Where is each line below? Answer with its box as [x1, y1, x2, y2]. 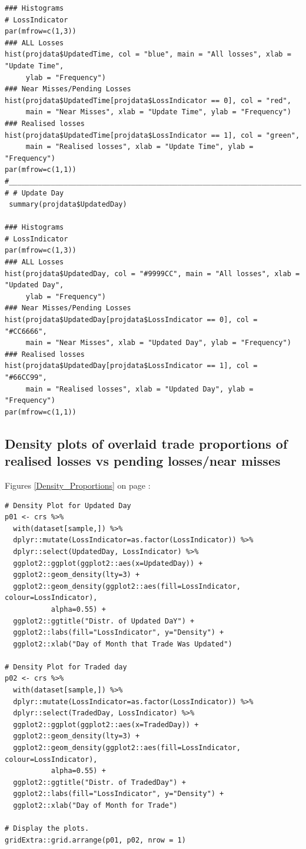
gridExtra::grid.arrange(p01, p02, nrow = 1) [5, 835, 186, 844]
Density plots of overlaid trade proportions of [5, 434, 288, 452]
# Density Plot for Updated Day [5, 501, 131, 510]
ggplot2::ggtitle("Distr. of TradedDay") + [13, 778, 186, 787]
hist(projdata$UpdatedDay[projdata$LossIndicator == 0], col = [5, 316, 258, 324]
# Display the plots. [5, 824, 89, 833]
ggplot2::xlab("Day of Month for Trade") [13, 801, 178, 810]
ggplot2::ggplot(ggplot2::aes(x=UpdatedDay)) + [13, 559, 203, 568]
